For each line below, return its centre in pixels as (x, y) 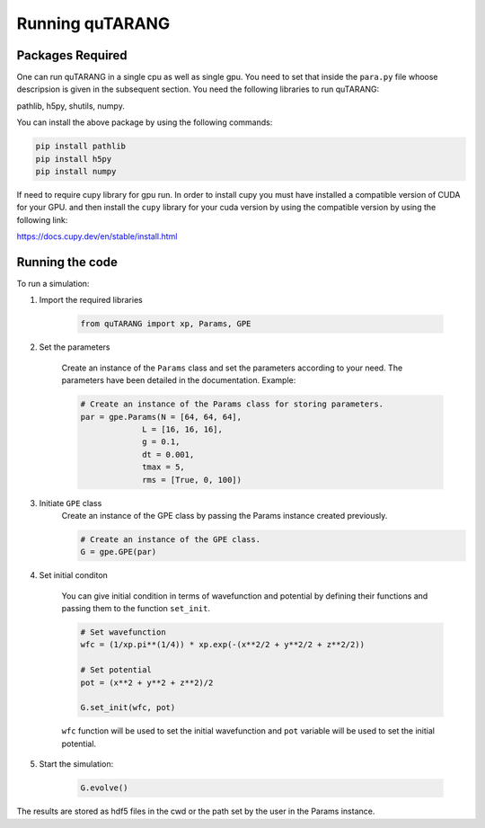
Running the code (67, 262)
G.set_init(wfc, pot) (128, 708)
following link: (42, 219)
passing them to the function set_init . (136, 609)
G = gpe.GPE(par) (119, 552)
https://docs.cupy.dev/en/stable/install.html (97, 236)
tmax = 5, (164, 467)
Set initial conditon (73, 575)
